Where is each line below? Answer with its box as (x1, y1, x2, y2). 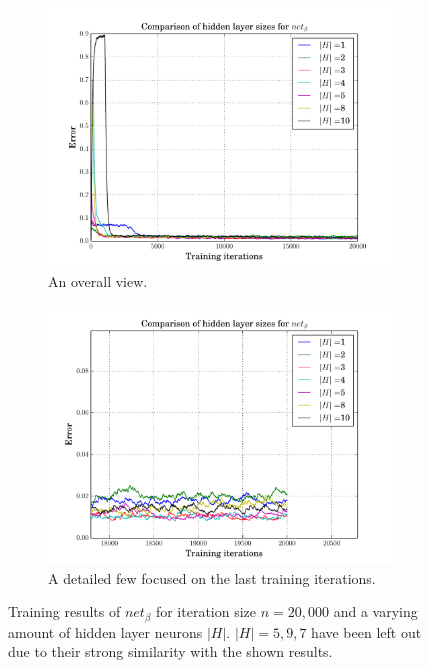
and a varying (333, 601, 418, 622)
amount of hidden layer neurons (8, 621, 203, 642)
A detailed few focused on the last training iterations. (48, 567, 376, 588)
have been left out (311, 621, 422, 642)
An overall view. (48, 270, 148, 291)
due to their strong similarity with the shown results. (8, 641, 333, 662)
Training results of (8, 601, 121, 622)
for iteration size (155, 601, 257, 622)
